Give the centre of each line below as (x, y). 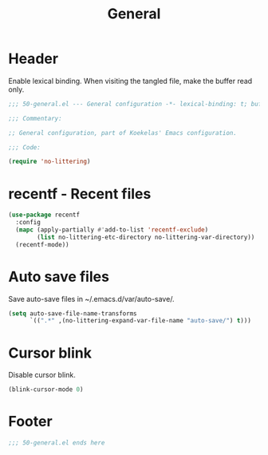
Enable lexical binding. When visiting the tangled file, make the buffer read (130, 81)
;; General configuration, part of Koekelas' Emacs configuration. (123, 133)
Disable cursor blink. (42, 375)
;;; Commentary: (35, 118)
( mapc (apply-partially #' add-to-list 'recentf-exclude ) (112, 230)
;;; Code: (25, 147)
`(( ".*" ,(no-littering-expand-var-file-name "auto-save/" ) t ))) (140, 321)
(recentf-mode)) (42, 244)
